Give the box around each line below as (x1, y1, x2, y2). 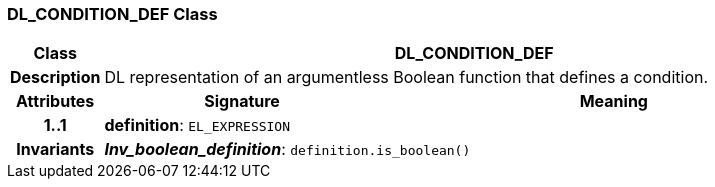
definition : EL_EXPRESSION (104, 115, 291, 136)
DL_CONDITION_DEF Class (7, 4, 218, 24)
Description (10, 67, 101, 88)
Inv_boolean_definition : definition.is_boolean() (104, 139, 471, 160)
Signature (204, 91, 280, 112)
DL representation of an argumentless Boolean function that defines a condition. (104, 67, 709, 88)
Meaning (579, 91, 648, 112)
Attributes (16, 91, 95, 112)
